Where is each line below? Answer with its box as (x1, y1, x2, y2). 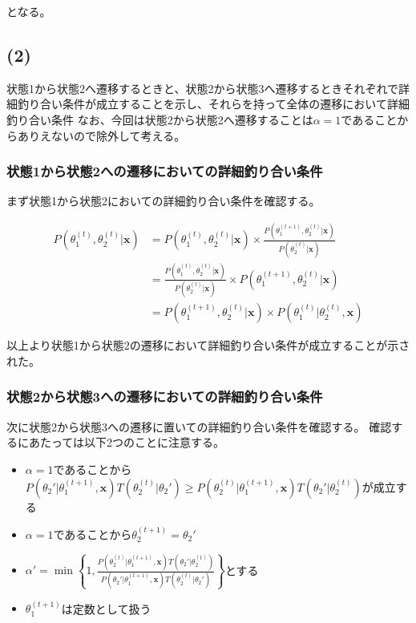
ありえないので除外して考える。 (17, 127, 186, 144)
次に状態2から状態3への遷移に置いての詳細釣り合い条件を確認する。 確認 (6, 418, 392, 435)
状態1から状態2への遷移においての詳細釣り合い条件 (6, 161, 323, 181)
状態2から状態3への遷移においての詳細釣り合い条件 (6, 386, 323, 407)
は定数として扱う (61, 600, 151, 617)
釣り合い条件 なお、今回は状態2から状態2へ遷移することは (6, 111, 313, 127)
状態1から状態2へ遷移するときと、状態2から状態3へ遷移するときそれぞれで (6, 79, 399, 96)
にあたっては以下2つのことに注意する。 (17, 434, 225, 451)
